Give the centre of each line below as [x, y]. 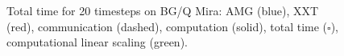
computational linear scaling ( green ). [97, 42]
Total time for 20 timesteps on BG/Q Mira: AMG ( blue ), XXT [163, 10]
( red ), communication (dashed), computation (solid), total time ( [167, 26]
